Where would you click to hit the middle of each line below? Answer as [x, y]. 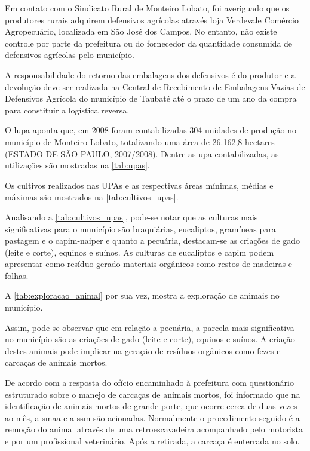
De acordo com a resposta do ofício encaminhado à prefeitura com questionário [149, 383]
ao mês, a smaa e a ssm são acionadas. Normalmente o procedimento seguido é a [152, 417]
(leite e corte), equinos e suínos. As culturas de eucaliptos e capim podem [139, 252]
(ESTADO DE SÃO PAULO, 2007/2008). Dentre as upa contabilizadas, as [142, 153]
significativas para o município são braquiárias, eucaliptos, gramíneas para [140, 228]
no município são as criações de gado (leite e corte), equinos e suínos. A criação [150, 339]
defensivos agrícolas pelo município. [70, 55]
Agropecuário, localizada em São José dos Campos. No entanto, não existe [141, 31]
